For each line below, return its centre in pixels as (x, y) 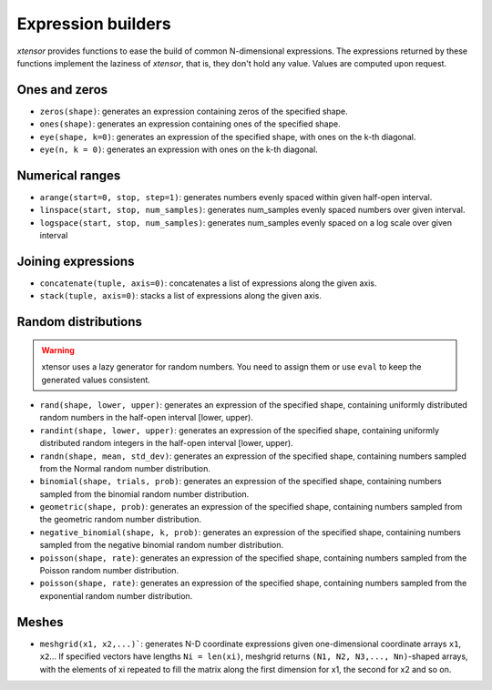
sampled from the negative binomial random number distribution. (162, 545)
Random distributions (80, 322)
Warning (58, 350)
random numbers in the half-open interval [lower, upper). (147, 418)
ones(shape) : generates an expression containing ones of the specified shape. (190, 124)
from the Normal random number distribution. (125, 468)
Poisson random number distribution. (109, 571)
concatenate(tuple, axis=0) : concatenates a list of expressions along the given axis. (208, 283)
